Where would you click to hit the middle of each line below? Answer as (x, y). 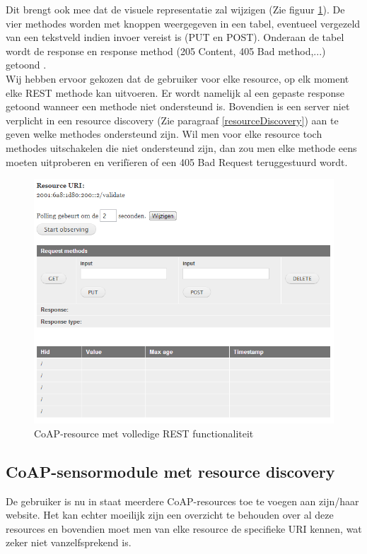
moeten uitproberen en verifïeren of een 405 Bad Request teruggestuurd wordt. (177, 161)
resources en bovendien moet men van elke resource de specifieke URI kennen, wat (184, 528)
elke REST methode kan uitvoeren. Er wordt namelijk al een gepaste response (175, 92)
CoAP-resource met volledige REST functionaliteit (144, 433)
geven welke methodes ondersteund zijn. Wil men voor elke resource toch (164, 134)
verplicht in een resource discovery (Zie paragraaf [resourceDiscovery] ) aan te (172, 120)
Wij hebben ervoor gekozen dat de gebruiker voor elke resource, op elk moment (177, 78)
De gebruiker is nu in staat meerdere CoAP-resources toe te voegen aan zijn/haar (182, 501)
